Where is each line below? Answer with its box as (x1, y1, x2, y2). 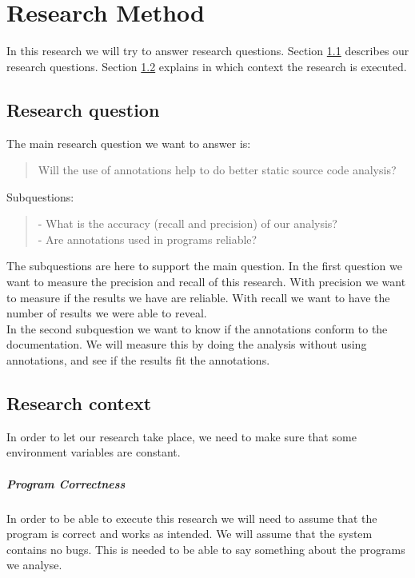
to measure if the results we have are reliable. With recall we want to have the (6, 289, 390, 305)
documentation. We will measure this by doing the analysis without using (6, 336, 367, 353)
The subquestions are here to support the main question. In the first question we (6, 257, 402, 274)
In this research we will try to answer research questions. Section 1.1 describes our (6, 42, 409, 59)
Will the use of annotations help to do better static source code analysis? (38, 161, 397, 178)
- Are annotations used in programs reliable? (38, 230, 257, 247)
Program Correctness (6, 475, 126, 492)
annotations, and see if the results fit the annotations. (6, 352, 270, 369)
